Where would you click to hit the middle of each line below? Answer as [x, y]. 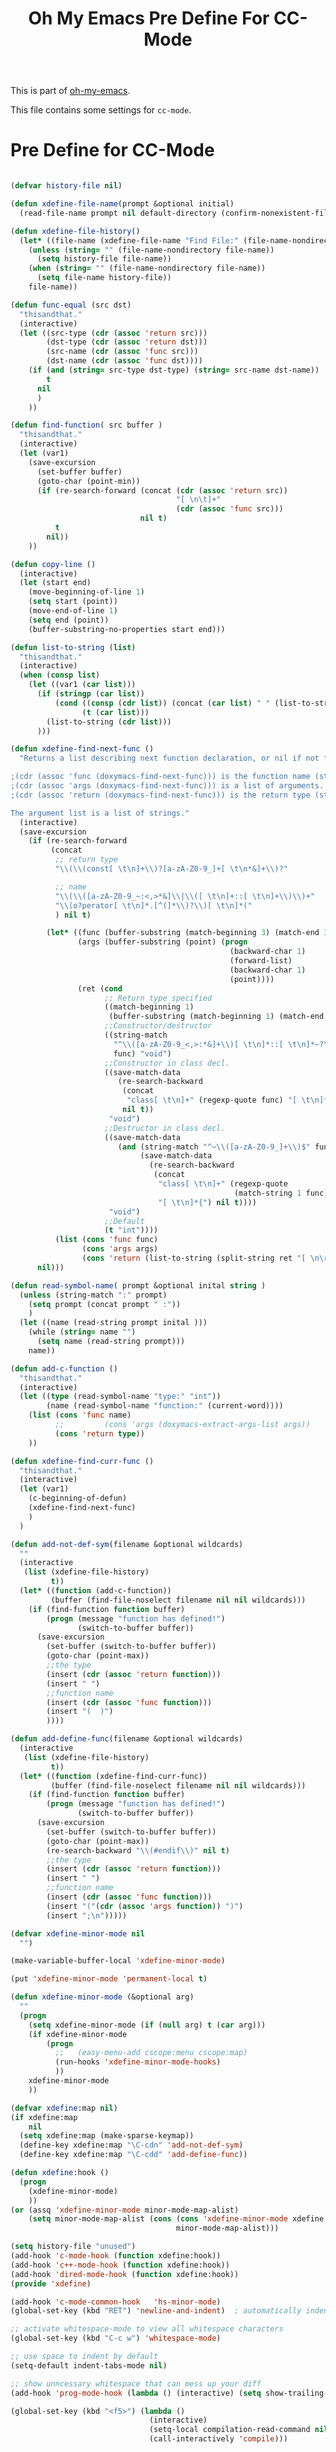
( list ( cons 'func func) [106, 1240]
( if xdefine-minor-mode [78, 2034]
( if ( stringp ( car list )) [90, 694]
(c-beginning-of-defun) [78, 1498]
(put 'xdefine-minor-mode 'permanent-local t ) [109, 1979]
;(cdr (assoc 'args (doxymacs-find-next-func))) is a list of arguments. [167, 786]
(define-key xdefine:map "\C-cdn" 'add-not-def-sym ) [131, 2145]
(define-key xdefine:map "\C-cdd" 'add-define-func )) [133, 2155]
